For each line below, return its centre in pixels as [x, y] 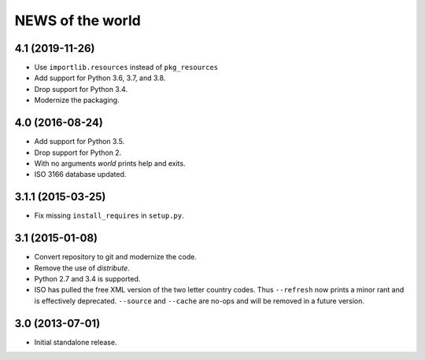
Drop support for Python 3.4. [81, 89]
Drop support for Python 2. [78, 152]
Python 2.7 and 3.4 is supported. [87, 278]
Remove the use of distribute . [82, 268]
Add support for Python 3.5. [79, 141]
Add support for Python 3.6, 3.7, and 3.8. [100, 78]
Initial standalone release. [76, 342]
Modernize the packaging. [77, 100]
